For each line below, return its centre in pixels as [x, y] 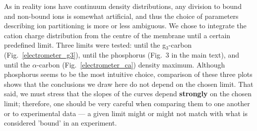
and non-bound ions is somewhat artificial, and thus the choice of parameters [121, 16]
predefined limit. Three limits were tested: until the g [85, 45]
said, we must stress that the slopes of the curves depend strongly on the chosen [128, 94]
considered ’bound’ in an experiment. [61, 123]
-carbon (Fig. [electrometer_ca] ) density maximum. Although [131, 64]
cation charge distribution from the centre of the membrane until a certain [117, 35]
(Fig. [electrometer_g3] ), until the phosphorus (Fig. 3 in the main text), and [122, 54]
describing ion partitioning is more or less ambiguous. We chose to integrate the [125, 26]
